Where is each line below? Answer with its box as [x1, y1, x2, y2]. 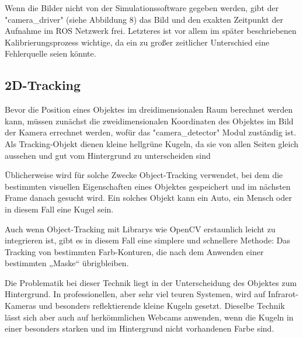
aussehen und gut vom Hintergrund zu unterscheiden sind [5, 149, 211, 161]
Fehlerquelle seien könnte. [5, 47, 96, 60]
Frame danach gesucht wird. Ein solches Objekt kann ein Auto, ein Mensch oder [5, 191, 292, 204]
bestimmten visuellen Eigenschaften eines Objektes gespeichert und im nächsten [5, 180, 291, 192]
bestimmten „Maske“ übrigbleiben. [5, 257, 129, 269]
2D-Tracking [5, 76, 81, 94]
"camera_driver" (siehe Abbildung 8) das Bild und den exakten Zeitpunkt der [5, 13, 283, 25]
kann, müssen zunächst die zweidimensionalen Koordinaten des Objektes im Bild [5, 114, 294, 127]
